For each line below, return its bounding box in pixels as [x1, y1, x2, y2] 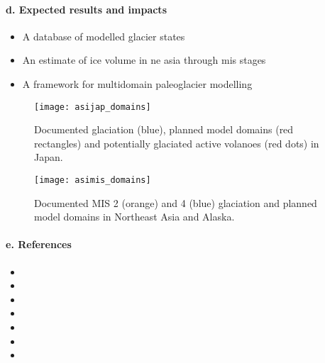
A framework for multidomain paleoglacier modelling [22, 76, 253, 91]
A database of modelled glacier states [22, 28, 185, 43]
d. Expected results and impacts [6, 1, 167, 16]
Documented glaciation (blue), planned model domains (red [34, 122, 294, 137]
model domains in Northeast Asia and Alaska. [34, 209, 235, 224]
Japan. [34, 150, 63, 164]
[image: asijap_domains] [34, 101, 151, 112]
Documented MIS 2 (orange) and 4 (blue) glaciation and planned [34, 195, 317, 210]
